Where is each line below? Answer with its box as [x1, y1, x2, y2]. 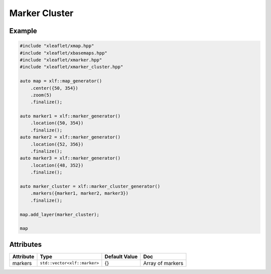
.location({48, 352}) [30, 162, 84, 168]
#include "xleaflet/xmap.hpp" [20, 43, 94, 49]
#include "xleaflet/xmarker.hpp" [20, 57, 102, 63]
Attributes [9, 240, 42, 248]
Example [9, 27, 37, 35]
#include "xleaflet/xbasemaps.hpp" [20, 50, 107, 56]
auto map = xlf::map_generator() [20, 78, 102, 84]
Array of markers [143, 259, 184, 266]
